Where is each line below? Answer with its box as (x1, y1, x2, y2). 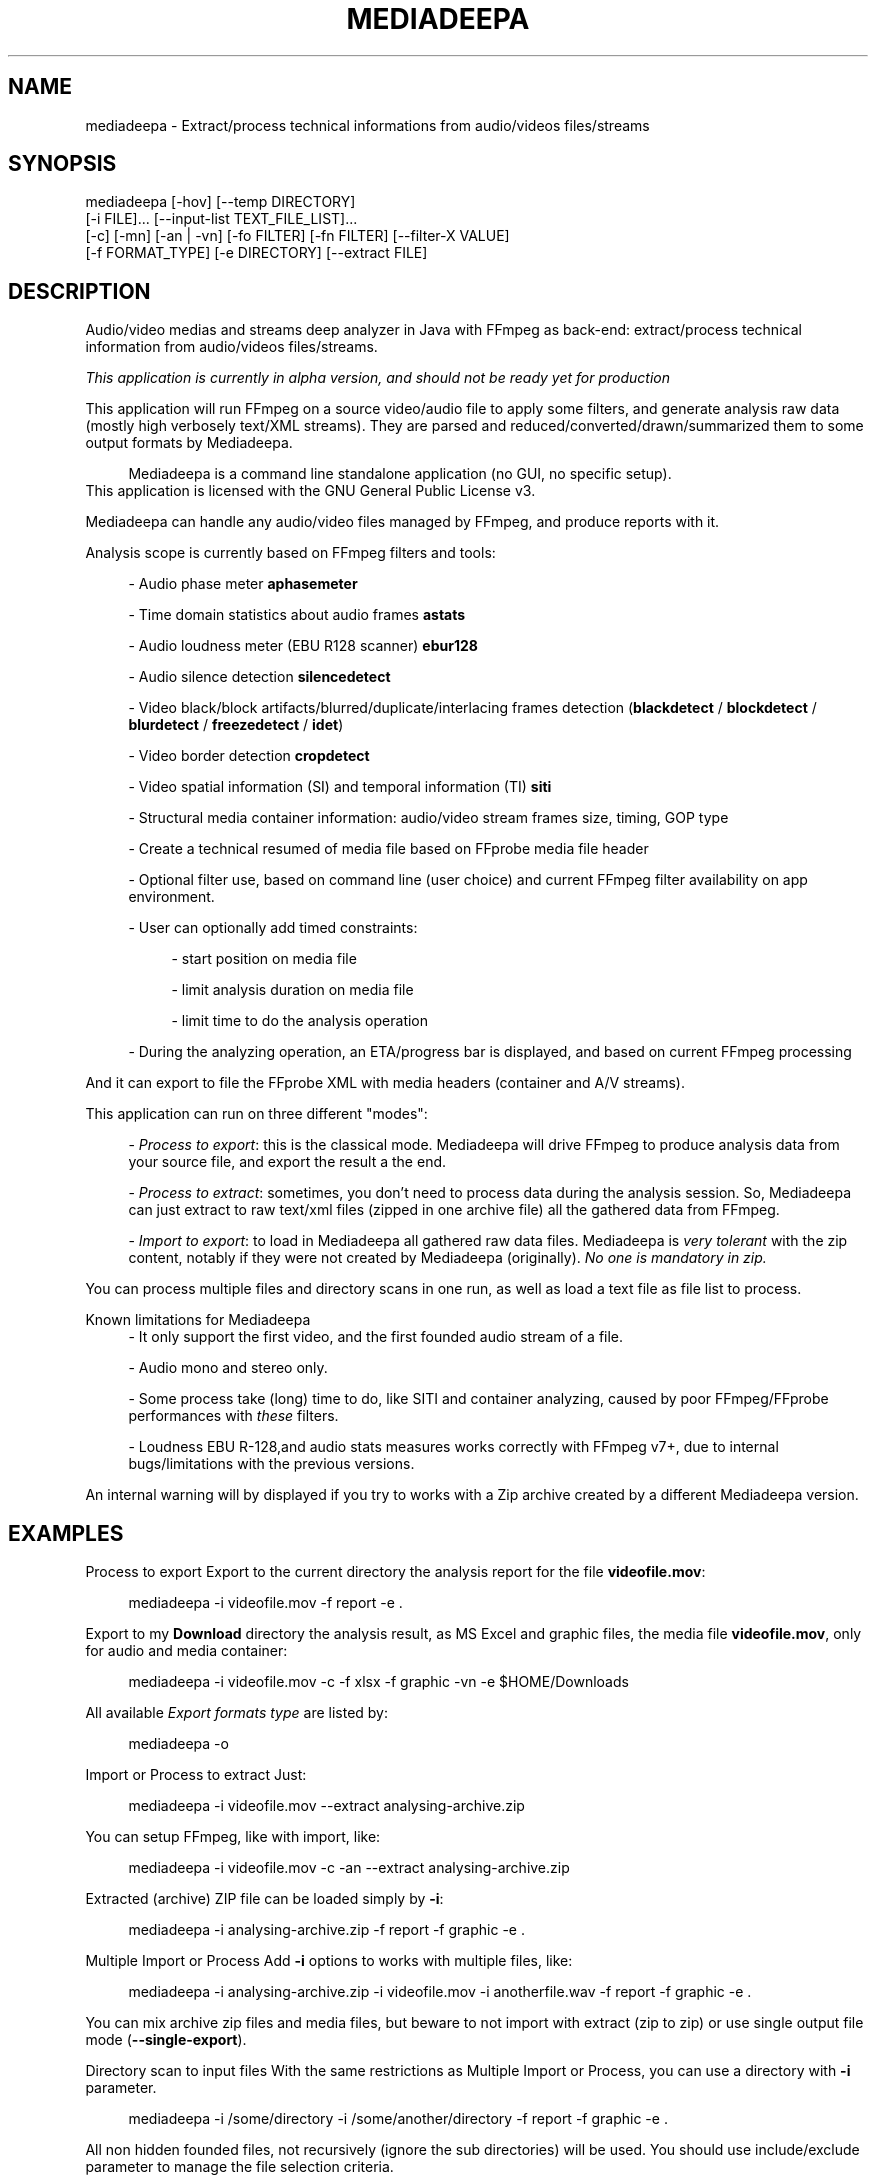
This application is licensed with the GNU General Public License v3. (85, 482, 536, 500)
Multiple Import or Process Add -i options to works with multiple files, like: (85, 1952, 573, 1970)
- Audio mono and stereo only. (128, 1359, 328, 1377)
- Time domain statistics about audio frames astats (128, 606, 466, 624)
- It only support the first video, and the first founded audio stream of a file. (128, 1328, 624, 1346)
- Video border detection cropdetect (128, 747, 370, 765)
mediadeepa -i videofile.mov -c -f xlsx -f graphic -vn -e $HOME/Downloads (128, 1673, 629, 1691)
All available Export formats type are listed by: (85, 1704, 389, 1722)
